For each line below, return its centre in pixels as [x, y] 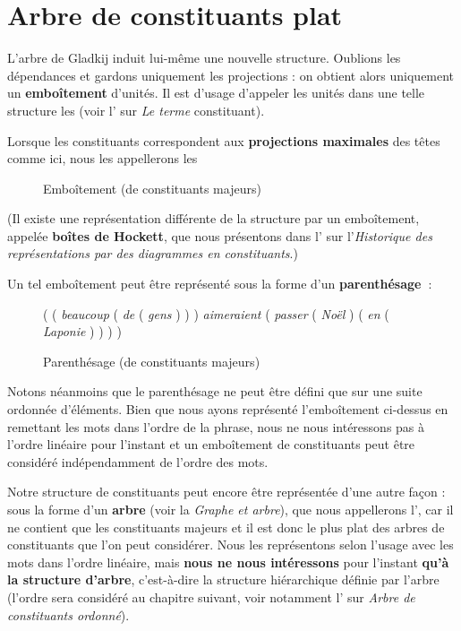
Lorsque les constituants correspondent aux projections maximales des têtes [224, 140]
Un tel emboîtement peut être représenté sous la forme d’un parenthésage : [220, 284]
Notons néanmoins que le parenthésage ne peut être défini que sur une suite [215, 391]
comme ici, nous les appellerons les [102, 158]
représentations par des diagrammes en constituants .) [153, 253]
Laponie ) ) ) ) [82, 331]
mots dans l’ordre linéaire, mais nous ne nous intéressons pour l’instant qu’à [228, 562]
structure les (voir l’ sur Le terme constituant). [136, 110]
